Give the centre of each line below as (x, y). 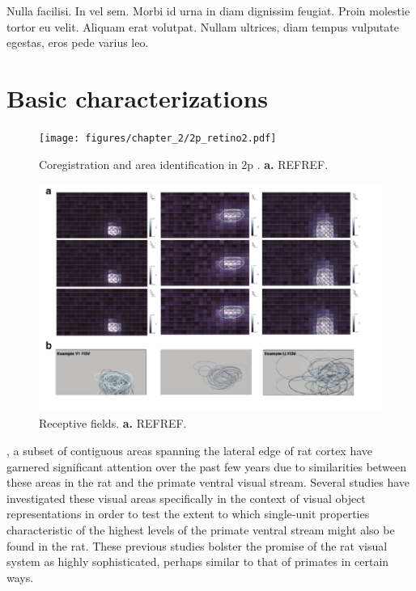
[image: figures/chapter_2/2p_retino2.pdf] (158, 138)
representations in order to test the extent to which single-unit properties (188, 514)
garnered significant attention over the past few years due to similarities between (207, 466)
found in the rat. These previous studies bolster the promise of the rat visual (197, 545)
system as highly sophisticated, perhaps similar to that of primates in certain (198, 561)
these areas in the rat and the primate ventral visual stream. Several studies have (208, 482)
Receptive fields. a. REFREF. (113, 423)
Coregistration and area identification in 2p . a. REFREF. (184, 164)
